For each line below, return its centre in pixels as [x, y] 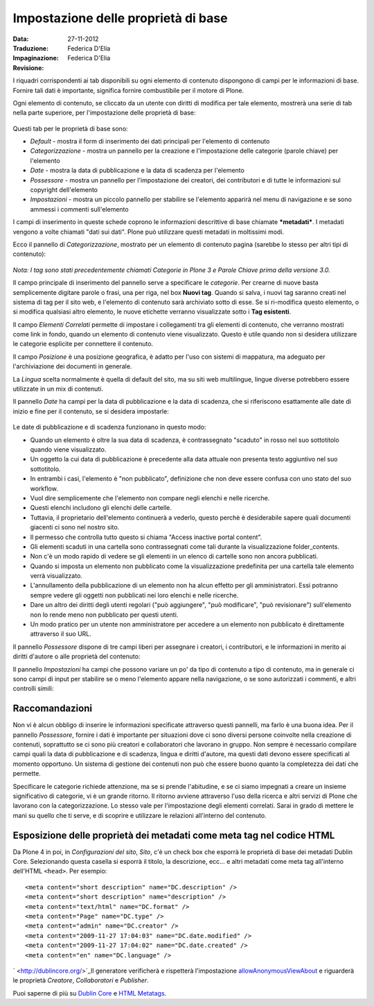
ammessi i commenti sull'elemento [79, 209]
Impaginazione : [36, 58]
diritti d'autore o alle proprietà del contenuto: [77, 656]
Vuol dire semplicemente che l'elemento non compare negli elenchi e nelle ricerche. [150, 498]
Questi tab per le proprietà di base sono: [70, 128]
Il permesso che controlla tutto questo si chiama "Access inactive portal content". [146, 537]
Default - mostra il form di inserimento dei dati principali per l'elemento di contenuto [150, 142]
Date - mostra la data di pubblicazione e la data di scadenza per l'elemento [137, 171]
